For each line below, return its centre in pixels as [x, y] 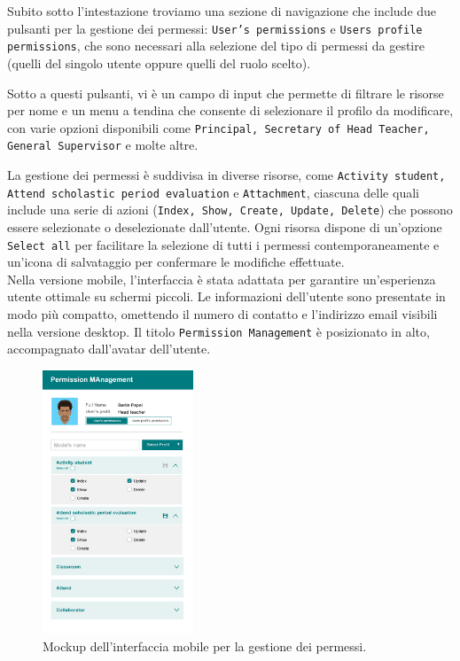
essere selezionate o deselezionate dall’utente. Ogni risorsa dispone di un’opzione [225, 226]
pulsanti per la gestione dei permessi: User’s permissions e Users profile [215, 28]
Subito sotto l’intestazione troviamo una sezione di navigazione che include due [222, 11]
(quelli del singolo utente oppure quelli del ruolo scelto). [159, 62]
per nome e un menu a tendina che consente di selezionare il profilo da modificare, [230, 110]
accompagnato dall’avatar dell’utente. [109, 349]
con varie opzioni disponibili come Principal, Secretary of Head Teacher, [218, 127]
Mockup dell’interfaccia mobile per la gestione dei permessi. [205, 645]
